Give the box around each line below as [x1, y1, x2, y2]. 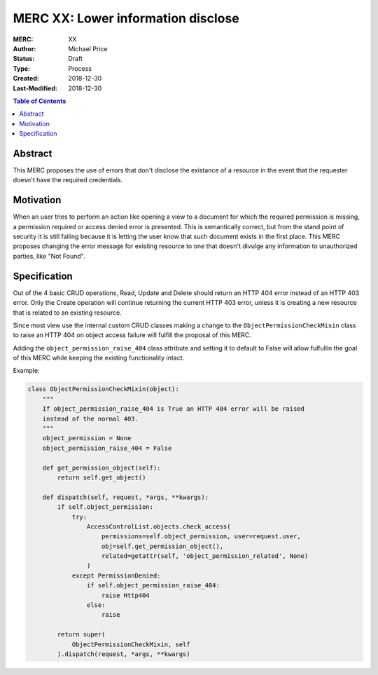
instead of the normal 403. [42, 414, 139, 423]
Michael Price [68, 44, 108, 53]
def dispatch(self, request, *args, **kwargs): [42, 493, 209, 501]
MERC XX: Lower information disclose [13, 11, 239, 26]
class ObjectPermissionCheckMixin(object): [27, 386, 180, 393]
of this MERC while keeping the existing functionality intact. [13, 354, 185, 362]
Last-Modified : [13, 84, 57, 93]
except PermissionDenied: [71, 571, 161, 580]
